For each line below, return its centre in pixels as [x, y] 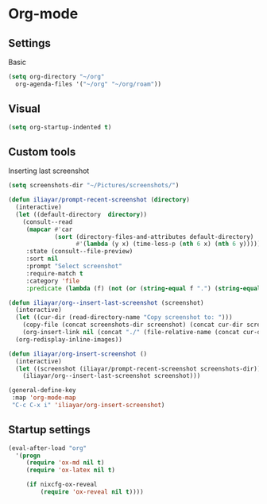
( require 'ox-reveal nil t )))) [92, 492]
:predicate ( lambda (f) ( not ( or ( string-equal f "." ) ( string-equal [143, 288]
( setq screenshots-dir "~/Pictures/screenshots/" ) [94, 186]
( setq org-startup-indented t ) [60, 127]
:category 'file [53, 281]
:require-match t [54, 273]
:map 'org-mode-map [44, 398]
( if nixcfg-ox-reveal [62, 485]
